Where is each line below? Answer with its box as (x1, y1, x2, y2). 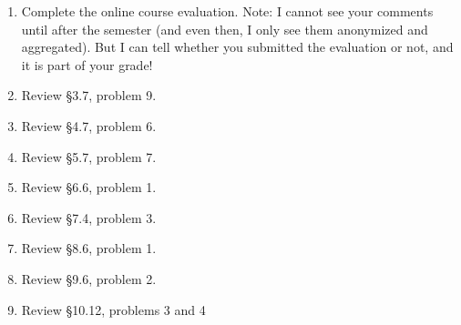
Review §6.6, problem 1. (21, 178, 157, 197)
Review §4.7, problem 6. (21, 116, 157, 135)
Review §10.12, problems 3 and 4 (21, 300, 206, 319)
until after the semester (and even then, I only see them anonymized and (21, 19, 428, 38)
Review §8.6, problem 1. (21, 239, 157, 258)
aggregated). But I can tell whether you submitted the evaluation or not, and (21, 37, 454, 56)
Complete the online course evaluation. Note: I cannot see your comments (21, 2, 434, 20)
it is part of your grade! (21, 55, 153, 74)
